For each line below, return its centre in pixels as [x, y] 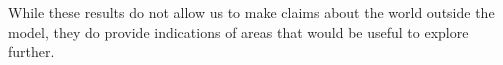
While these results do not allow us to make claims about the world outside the [251, 12]
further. [31, 51]
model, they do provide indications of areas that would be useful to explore [238, 31]
